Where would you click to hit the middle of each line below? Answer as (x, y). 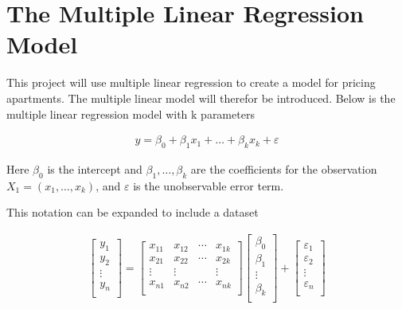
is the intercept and (95, 168)
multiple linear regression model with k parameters (131, 113)
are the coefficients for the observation (284, 168)
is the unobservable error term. (209, 185)
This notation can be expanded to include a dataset (133, 212)
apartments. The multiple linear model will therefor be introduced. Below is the (201, 98)
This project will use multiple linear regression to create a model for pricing (191, 82)
